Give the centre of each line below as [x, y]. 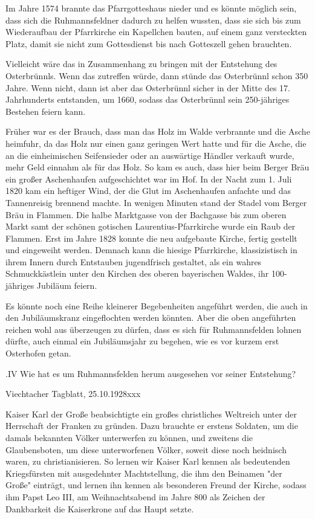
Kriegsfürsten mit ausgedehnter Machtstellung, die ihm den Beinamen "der [144, 473]
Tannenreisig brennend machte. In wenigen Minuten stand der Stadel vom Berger [156, 202]
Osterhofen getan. [38, 353]
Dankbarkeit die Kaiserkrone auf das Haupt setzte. [100, 508]
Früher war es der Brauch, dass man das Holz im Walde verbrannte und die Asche [158, 131]
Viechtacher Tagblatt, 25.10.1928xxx [73, 394]
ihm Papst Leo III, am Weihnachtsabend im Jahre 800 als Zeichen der [135, 496]
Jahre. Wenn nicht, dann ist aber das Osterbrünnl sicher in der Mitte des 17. [148, 87]
